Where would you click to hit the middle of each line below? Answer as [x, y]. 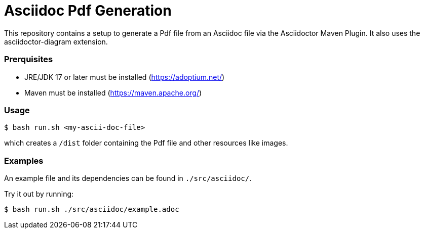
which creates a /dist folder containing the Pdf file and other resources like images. [146, 143]
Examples [24, 160]
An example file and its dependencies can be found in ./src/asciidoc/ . [128, 178]
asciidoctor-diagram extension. [56, 41]
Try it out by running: [39, 194]
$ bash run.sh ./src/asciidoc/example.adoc [92, 209]
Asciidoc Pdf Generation [88, 11]
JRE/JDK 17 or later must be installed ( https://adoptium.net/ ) [125, 77]
